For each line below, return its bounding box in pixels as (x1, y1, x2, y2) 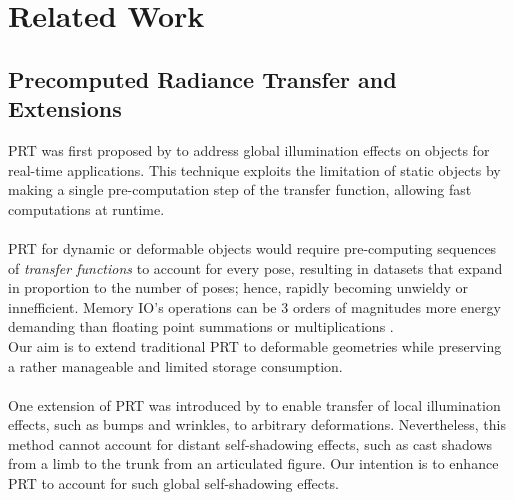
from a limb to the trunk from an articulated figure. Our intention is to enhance (8, 453, 499, 474)
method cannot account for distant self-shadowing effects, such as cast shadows (8, 433, 493, 454)
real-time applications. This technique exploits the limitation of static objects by (8, 159, 501, 180)
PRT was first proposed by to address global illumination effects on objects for (8, 139, 490, 160)
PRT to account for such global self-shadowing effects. (8, 473, 339, 494)
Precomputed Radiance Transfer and (8, 63, 397, 94)
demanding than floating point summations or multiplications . (8, 316, 394, 337)
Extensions (8, 93, 122, 124)
